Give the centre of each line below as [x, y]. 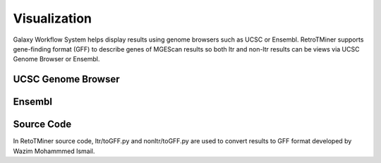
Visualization [52, 18]
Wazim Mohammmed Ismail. [54, 151]
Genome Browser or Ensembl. [56, 59]
